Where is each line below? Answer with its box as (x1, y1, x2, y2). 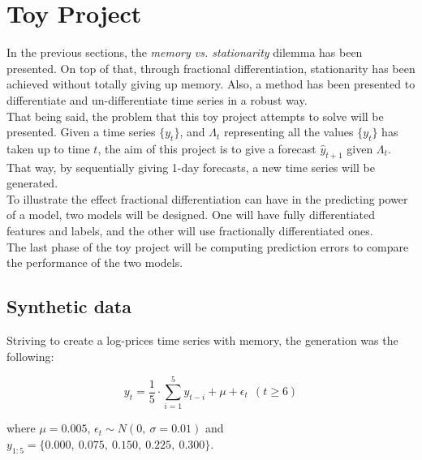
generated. (6, 174, 58, 191)
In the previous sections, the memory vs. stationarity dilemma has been (6, 44, 363, 61)
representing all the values (223, 123, 354, 140)
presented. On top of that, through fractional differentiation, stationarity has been (6, 59, 416, 76)
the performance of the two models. (6, 254, 183, 271)
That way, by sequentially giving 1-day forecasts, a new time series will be (6, 158, 375, 175)
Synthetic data (6, 294, 131, 319)
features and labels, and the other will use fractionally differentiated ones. (6, 222, 373, 239)
